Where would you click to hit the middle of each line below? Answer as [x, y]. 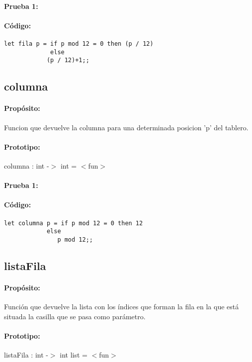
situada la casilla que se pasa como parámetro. [75, 316]
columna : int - [27, 165]
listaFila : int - [26, 355]
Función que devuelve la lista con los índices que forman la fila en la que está [122, 307]
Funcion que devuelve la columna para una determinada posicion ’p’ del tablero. [126, 127]
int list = [74, 355]
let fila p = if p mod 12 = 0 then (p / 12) [79, 44]
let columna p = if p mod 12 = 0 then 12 [74, 223]
